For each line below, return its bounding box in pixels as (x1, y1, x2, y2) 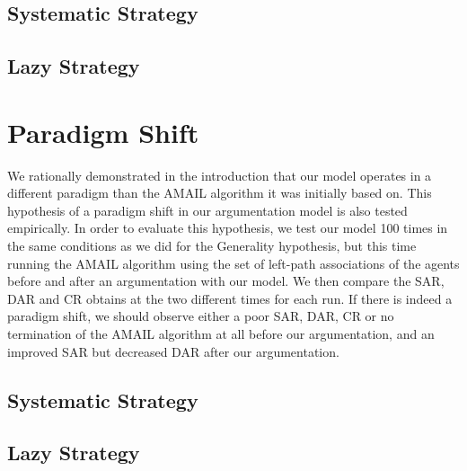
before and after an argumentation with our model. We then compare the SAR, (7, 271, 445, 290)
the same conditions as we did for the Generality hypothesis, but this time (7, 236, 417, 255)
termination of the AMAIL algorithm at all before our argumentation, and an (7, 324, 435, 343)
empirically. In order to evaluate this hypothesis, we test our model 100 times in (7, 218, 448, 237)
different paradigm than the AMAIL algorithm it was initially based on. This (7, 183, 432, 202)
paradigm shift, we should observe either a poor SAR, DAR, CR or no (7, 307, 394, 325)
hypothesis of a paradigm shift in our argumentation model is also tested (7, 200, 408, 219)
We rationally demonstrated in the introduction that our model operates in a (7, 165, 432, 184)
